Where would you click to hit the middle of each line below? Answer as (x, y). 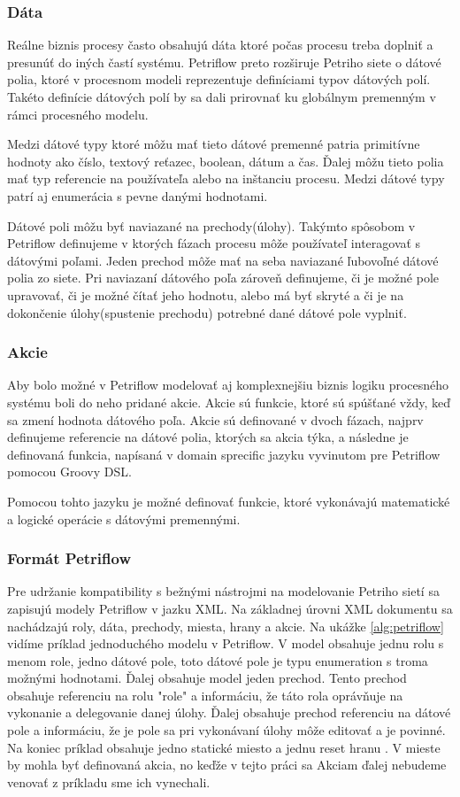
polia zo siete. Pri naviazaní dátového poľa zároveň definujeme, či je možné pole (223, 278)
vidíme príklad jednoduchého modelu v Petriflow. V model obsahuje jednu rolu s (226, 643)
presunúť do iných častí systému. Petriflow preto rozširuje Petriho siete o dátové (224, 62)
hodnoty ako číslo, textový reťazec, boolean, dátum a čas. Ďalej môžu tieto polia (226, 161)
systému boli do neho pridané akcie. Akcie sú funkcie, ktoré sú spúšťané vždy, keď (229, 402)
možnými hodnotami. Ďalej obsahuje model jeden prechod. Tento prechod (207, 678)
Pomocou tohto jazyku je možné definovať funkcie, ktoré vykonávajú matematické (229, 501)
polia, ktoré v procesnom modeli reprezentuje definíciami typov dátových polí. (219, 79)
